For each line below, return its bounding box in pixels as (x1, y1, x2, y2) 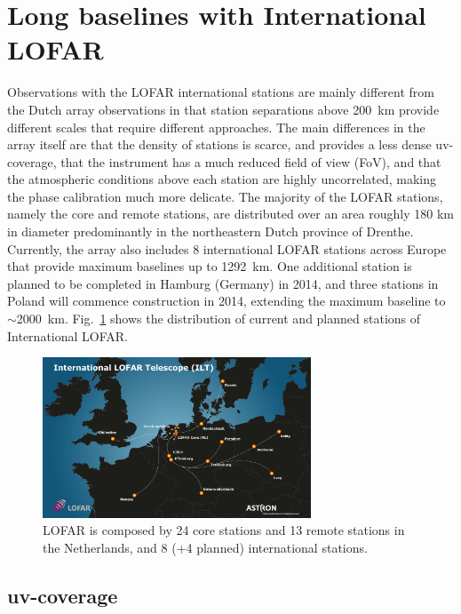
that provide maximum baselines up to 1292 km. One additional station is (7, 257, 412, 275)
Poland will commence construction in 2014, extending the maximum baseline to (7, 291, 446, 310)
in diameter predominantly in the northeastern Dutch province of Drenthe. (7, 222, 414, 241)
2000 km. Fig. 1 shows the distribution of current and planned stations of (16, 309, 421, 328)
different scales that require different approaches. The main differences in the (7, 117, 425, 136)
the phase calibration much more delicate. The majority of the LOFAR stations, (7, 187, 443, 205)
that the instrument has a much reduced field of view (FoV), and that (60, 152, 441, 171)
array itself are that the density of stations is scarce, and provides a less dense (7, 135, 432, 154)
